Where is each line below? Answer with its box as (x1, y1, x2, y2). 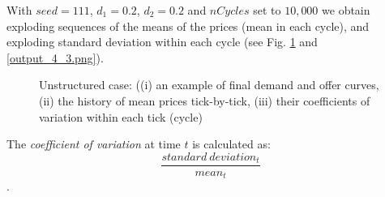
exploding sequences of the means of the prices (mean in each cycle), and (6, 17, 370, 34)
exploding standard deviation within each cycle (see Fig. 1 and (6, 33, 318, 50)
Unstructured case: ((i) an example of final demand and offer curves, (39, 76, 379, 93)
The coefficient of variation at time (6, 135, 181, 152)
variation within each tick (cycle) (39, 108, 203, 125)
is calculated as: (192, 135, 271, 152)
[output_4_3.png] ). (6, 49, 104, 66)
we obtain (322, 2, 370, 18)
